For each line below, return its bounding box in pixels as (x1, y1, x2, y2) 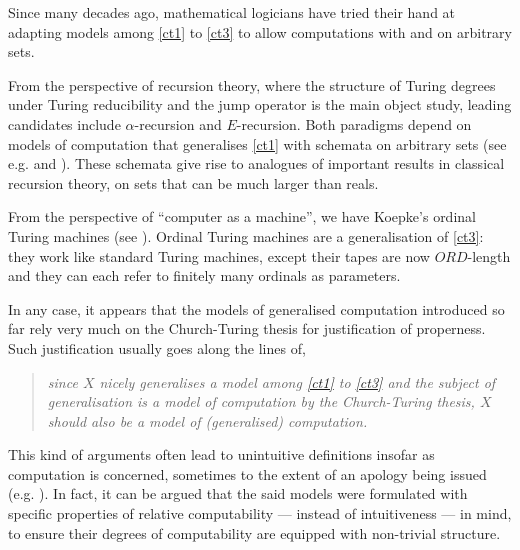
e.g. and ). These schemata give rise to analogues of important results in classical (8, 153, 505, 174)
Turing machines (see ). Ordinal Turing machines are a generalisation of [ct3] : (8, 225, 484, 246)
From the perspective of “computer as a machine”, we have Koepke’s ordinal (8, 206, 476, 227)
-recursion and (134, 113, 222, 134)
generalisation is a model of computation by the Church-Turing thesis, (47, 391, 475, 412)
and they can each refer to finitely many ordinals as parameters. (8, 265, 401, 286)
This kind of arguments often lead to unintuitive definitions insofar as (8, 444, 435, 465)
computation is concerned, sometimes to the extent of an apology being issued (8, 463, 487, 484)
